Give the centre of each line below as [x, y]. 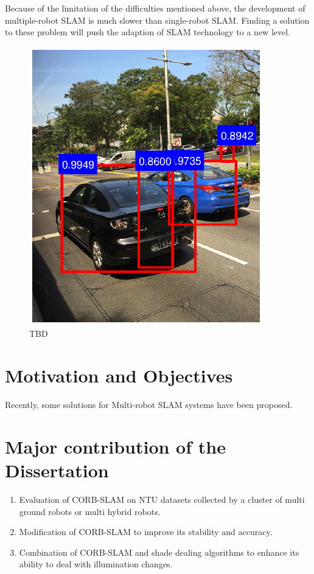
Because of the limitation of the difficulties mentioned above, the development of [155, 8]
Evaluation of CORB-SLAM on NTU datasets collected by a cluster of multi [162, 500]
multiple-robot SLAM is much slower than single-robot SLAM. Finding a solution [157, 20]
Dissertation [57, 470]
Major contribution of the [115, 446]
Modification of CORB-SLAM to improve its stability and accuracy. [146, 532]
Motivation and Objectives [119, 375]
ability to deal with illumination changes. [96, 564]
